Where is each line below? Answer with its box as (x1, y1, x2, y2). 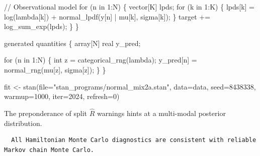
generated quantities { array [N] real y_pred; (4, 37, 141, 48)
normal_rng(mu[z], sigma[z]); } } (4, 64, 106, 74)
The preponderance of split (4, 107, 88, 118)
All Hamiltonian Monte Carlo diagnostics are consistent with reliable (11, 136, 256, 144)
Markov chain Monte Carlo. (4, 146, 94, 153)
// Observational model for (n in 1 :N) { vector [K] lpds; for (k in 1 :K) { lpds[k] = (4, 1, 254, 11)
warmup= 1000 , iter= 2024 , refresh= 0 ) (4, 91, 120, 101)
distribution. (4, 117, 42, 128)
